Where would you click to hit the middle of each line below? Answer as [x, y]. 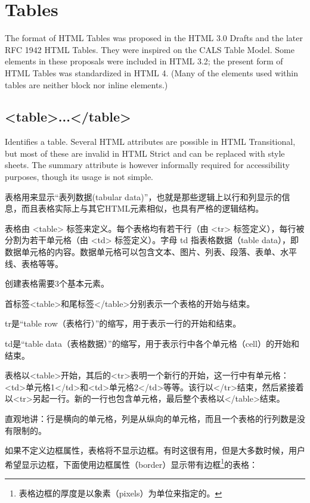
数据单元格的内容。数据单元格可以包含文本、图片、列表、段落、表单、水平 [151, 252]
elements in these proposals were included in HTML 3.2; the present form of [144, 61]
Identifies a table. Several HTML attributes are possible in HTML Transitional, [150, 142]
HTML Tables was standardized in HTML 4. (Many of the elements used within [151, 72]
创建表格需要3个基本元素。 [57, 283]
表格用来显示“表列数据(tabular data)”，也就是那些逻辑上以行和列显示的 [143, 196]
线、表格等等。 [34, 263]
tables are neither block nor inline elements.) [86, 84]
